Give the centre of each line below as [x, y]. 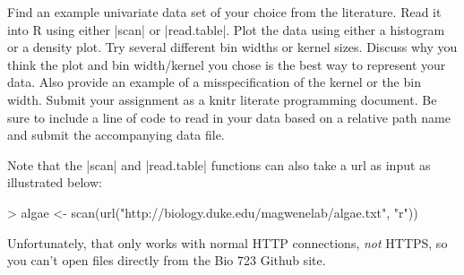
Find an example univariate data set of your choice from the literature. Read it [224, 12]
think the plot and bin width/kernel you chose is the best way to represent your [227, 64]
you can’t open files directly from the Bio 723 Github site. [167, 260]
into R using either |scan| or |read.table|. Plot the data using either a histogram [226, 29]
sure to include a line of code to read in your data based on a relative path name [229, 117]
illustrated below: [55, 182]
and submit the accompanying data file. [116, 135]
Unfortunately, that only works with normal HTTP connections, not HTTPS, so [228, 242]
